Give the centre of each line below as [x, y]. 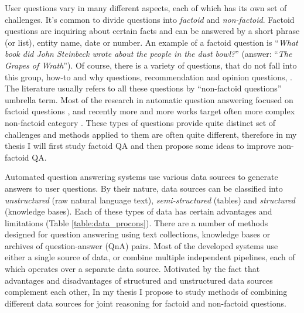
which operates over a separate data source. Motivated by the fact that [132, 269]
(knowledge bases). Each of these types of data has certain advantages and [139, 211]
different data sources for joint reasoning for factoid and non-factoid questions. [146, 303]
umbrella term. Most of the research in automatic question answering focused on [149, 99]
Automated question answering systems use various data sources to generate [141, 177]
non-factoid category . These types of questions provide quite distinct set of [140, 122]
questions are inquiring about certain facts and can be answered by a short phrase [152, 31]
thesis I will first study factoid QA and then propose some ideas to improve [140, 146]
